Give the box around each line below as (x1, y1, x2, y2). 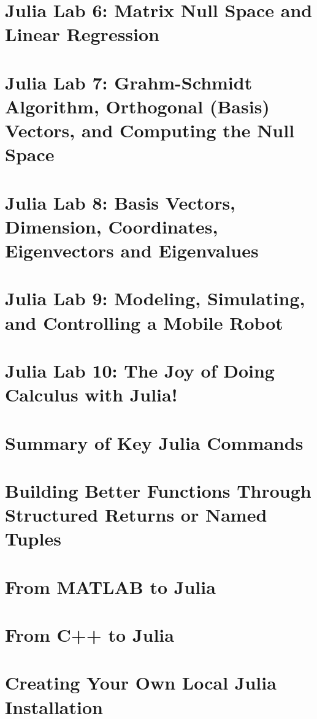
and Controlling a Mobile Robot (5, 310, 283, 335)
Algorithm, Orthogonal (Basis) (5, 93, 270, 118)
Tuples (5, 526, 61, 551)
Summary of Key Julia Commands (5, 430, 304, 455)
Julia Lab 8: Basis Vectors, (5, 189, 236, 215)
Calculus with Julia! (5, 382, 178, 407)
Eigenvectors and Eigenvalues (5, 238, 259, 263)
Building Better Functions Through (5, 477, 311, 503)
